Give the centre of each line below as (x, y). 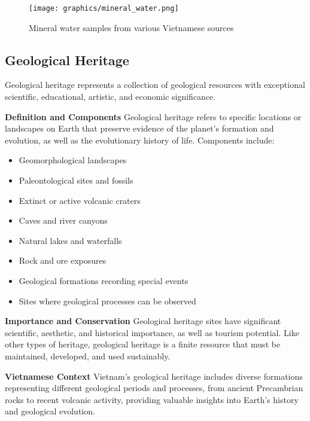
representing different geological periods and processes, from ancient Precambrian (154, 388)
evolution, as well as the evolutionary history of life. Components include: (140, 140)
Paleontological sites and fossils (76, 180)
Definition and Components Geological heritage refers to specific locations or (153, 116)
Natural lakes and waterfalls (70, 240)
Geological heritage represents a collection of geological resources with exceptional (155, 85)
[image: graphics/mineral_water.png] (104, 8)
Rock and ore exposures (63, 260)
